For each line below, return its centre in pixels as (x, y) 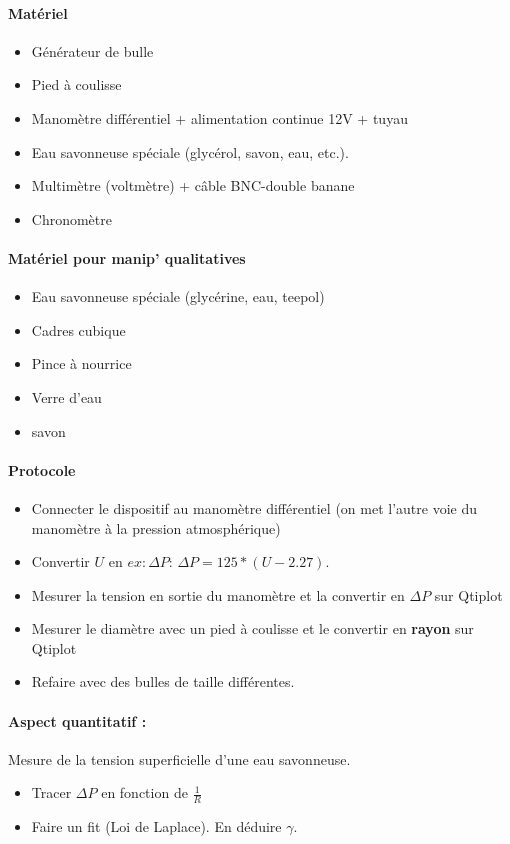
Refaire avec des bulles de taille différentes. (163, 681)
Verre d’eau (66, 396)
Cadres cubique (78, 329)
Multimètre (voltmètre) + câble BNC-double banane (193, 185)
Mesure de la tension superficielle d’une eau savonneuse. (179, 758)
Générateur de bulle (92, 50)
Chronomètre (71, 218)
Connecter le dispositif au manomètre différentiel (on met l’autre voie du (254, 507)
